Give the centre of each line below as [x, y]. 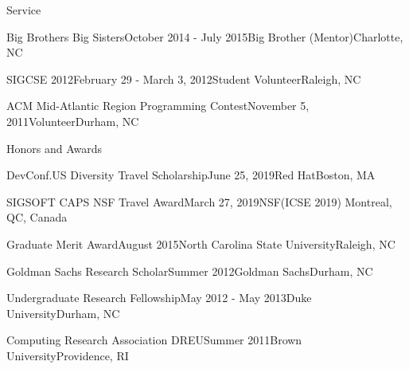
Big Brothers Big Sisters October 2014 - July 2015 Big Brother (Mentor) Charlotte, [205, 36]
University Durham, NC [63, 313]
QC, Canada [37, 217]
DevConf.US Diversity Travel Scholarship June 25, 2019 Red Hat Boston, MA [191, 175]
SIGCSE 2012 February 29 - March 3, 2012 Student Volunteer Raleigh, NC [184, 79]
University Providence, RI [68, 355]
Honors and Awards [55, 148]
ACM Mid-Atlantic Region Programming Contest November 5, [158, 106]
